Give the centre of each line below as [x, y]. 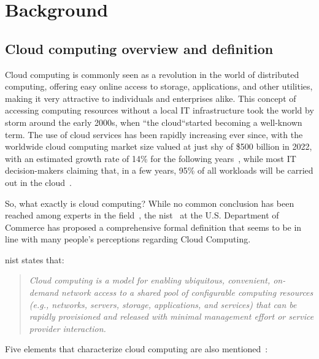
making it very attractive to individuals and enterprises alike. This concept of [151, 98]
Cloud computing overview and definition [139, 48]
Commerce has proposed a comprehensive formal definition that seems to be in [153, 227]
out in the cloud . [38, 182]
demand [44, 292]
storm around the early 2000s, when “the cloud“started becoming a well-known [154, 122]
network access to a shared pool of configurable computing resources [187, 292]
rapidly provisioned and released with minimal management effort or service [171, 316]
